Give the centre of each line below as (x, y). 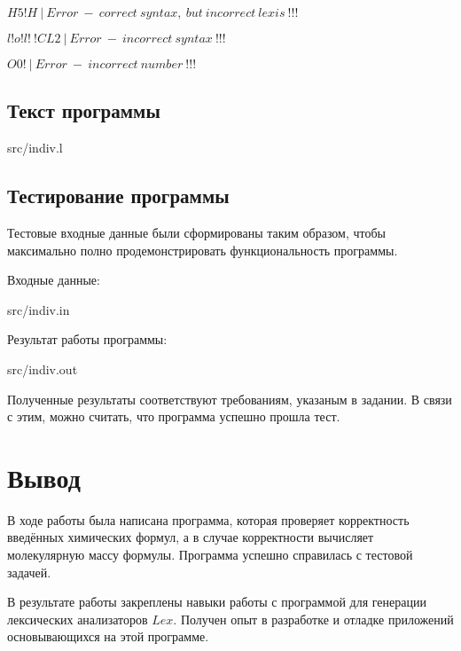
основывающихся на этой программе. (108, 636)
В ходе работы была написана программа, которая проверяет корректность (208, 519)
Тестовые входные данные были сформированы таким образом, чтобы (197, 232)
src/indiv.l (35, 148)
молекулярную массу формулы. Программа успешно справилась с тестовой (210, 555)
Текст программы (84, 110)
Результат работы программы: (87, 339)
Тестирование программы (118, 196)
